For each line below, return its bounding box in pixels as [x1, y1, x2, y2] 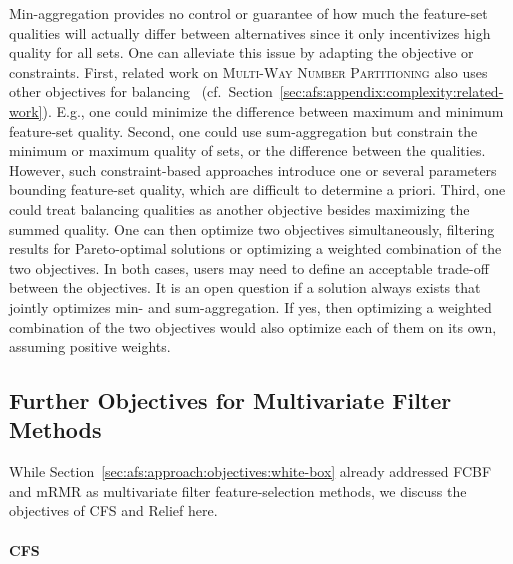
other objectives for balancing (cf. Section [9, 81, 273, 102]
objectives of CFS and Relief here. [9, 500, 218, 521]
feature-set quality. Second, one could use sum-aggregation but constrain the [9, 120, 478, 141]
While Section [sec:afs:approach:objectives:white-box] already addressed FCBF [9, 461, 492, 482]
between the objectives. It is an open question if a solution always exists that [9, 277, 481, 298]
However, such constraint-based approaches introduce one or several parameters [9, 159, 497, 180]
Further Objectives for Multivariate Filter [9, 385, 452, 416]
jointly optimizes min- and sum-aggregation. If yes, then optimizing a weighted [9, 296, 492, 317]
